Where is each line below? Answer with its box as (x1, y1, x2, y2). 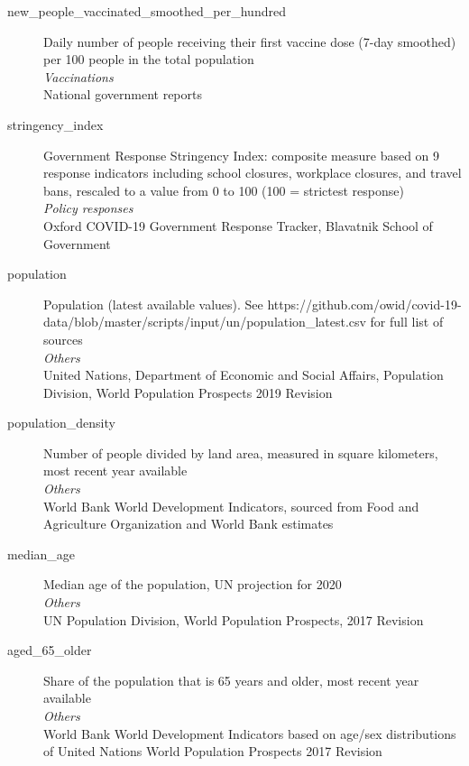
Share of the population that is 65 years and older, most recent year (43, 670, 419, 689)
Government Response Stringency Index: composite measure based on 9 (43, 145, 440, 164)
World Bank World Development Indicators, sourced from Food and (43, 496, 419, 515)
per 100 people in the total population (43, 50, 254, 69)
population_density (7, 413, 115, 432)
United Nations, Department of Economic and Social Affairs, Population (43, 365, 444, 384)
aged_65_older (7, 641, 92, 660)
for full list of (370, 312, 444, 331)
